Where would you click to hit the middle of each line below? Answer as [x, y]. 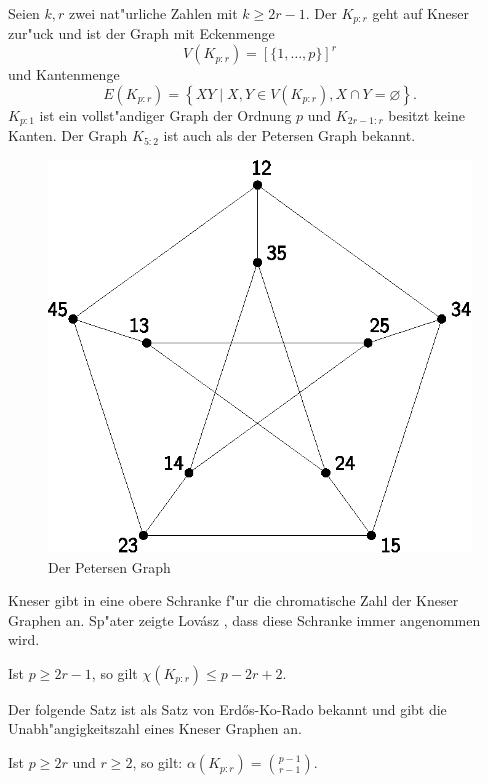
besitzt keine [426, 114]
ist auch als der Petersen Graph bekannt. [289, 135]
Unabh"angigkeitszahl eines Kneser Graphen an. [155, 728]
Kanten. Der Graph [68, 135]
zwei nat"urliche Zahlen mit [153, 13]
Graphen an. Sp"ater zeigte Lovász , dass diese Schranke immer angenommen [244, 619]
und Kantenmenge [64, 74]
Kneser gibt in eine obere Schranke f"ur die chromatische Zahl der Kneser [233, 600]
